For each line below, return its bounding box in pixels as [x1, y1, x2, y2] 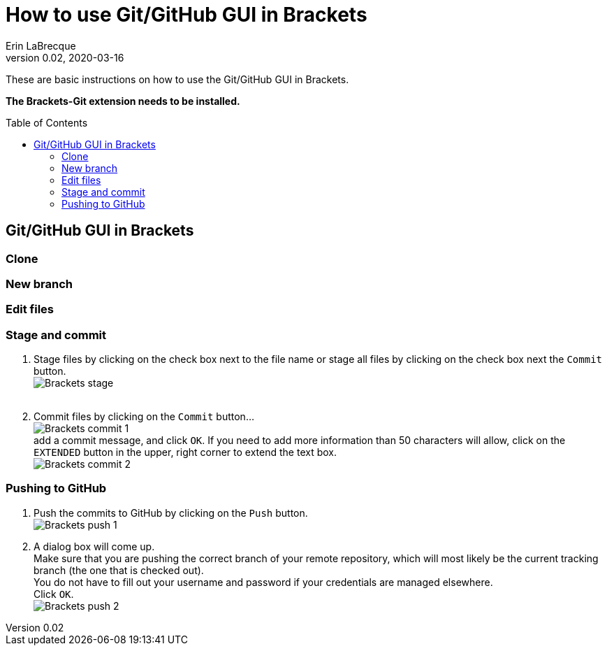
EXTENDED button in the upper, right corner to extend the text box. [34, 446, 337, 459]
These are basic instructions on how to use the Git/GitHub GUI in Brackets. [6, 73, 349, 85]
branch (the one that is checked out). [34, 564, 204, 576]
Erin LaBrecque [6, 39, 76, 52]
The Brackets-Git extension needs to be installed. [6, 94, 240, 107]
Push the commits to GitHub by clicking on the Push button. [34, 506, 308, 519]
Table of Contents [6, 116, 88, 129]
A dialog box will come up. [34, 540, 155, 552]
